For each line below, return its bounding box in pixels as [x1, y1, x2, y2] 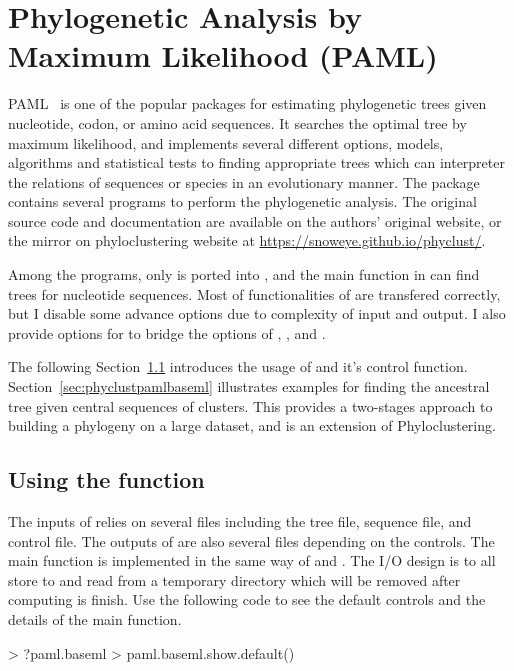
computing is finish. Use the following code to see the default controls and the [8, 589, 486, 610]
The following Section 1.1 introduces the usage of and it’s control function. [8, 356, 468, 377]
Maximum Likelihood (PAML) [8, 35, 438, 76]
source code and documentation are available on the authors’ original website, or [8, 210, 502, 231]
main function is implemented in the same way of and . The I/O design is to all [8, 550, 496, 571]
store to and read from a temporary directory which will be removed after [8, 569, 461, 590]
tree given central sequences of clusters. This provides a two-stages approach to [8, 395, 493, 416]
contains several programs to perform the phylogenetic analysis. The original [8, 191, 477, 212]
